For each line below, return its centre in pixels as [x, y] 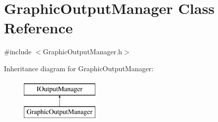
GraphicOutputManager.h [82, 52]
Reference [38, 28]
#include [18, 52]
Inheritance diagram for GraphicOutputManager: [79, 68]
